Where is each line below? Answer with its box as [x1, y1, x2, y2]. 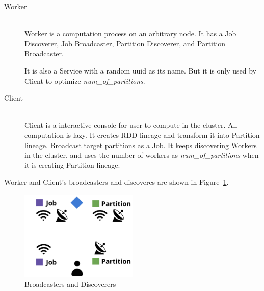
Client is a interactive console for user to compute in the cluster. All [24, 119, 237, 130]
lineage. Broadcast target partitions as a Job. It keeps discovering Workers [24, 139, 257, 150]
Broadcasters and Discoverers [24, 279, 116, 289]
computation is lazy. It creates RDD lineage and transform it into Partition [24, 129, 260, 140]
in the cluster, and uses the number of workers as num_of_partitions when [24, 150, 259, 160]
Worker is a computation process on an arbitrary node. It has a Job [24, 28, 236, 39]
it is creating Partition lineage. [24, 159, 120, 170]
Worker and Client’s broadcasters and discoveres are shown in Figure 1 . [4, 177, 229, 187]
